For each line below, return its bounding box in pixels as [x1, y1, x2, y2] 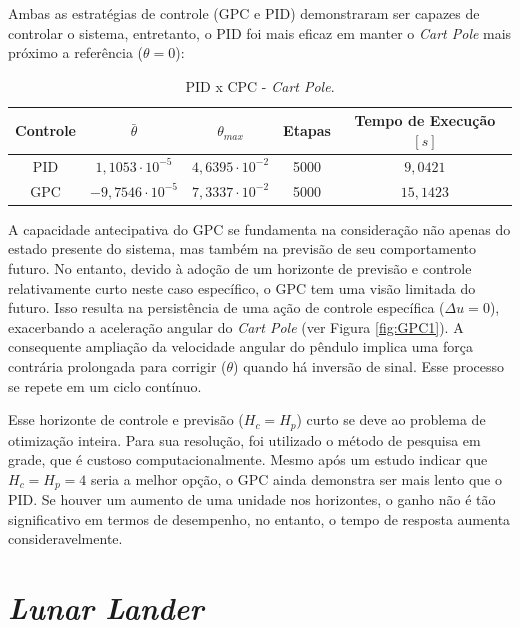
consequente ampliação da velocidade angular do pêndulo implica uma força [8, 336, 473, 357]
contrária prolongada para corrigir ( [8, 355, 227, 376]
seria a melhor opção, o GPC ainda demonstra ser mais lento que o [91, 468, 503, 489]
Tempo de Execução [354, 110, 496, 131]
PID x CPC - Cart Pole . [185, 75, 335, 96]
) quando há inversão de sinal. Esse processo [233, 355, 505, 376]
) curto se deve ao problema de [296, 409, 486, 430]
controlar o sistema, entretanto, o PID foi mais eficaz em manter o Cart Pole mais [8, 22, 512, 43]
